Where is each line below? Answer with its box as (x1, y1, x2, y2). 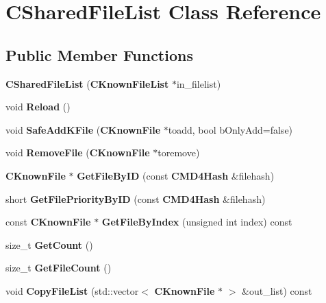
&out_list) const (242, 283, 312, 298)
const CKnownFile (5, 215, 91, 229)
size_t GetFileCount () (5, 260, 112, 275)
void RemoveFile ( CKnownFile (5, 145, 150, 160)
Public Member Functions (5, 44, 193, 65)
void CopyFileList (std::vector (5, 283, 139, 298)
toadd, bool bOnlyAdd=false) (168, 122, 293, 136)
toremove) (158, 145, 200, 160)
